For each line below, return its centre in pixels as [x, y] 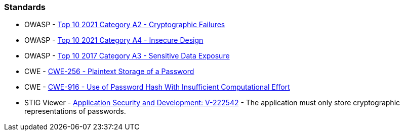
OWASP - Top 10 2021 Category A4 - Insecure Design [114, 40]
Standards [25, 7]
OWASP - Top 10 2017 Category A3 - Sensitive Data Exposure [127, 56]
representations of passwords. [75, 111]
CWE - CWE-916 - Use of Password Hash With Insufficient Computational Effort [157, 87]
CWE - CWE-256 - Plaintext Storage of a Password [109, 72]
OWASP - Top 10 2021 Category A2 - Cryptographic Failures [125, 25]
